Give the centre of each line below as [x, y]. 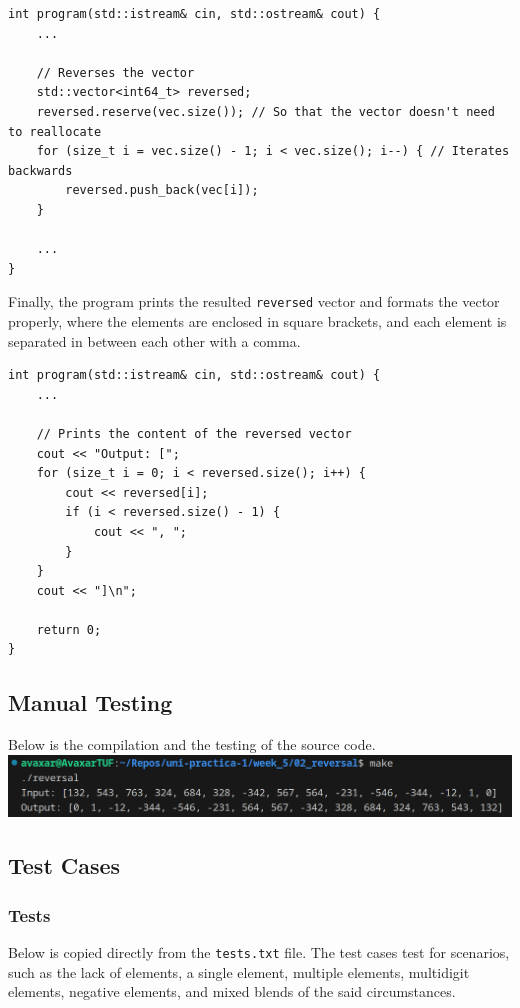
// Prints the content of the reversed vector [194, 433]
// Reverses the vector [115, 72]
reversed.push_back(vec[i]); [162, 190]
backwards [40, 170]
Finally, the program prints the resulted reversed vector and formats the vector [254, 301]
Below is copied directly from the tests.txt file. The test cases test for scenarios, [259, 951]
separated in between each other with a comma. [154, 340]
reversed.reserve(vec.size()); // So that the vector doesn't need [265, 111]
